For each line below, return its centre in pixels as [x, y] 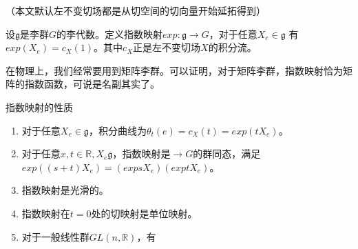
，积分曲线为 [117, 130]
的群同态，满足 [227, 153]
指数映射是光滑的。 [65, 190]
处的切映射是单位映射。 [144, 213]
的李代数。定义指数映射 [110, 33]
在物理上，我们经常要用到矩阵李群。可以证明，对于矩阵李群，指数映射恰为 [174, 70]
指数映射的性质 [39, 107]
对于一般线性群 [55, 236]
